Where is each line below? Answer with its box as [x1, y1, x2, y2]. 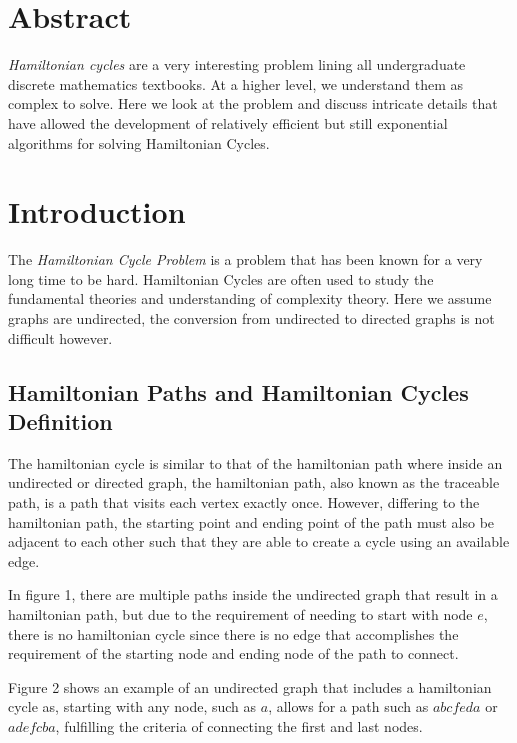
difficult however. [8, 327, 113, 348]
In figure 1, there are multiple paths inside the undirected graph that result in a [8, 584, 498, 605]
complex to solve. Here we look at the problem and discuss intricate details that [8, 93, 498, 114]
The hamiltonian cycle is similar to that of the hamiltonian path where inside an [8, 452, 503, 473]
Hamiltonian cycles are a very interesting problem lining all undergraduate [8, 54, 466, 75]
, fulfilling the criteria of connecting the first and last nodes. [55, 715, 423, 736]
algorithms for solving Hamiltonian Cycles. [8, 132, 270, 153]
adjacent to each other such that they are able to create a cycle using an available [8, 531, 510, 552]
